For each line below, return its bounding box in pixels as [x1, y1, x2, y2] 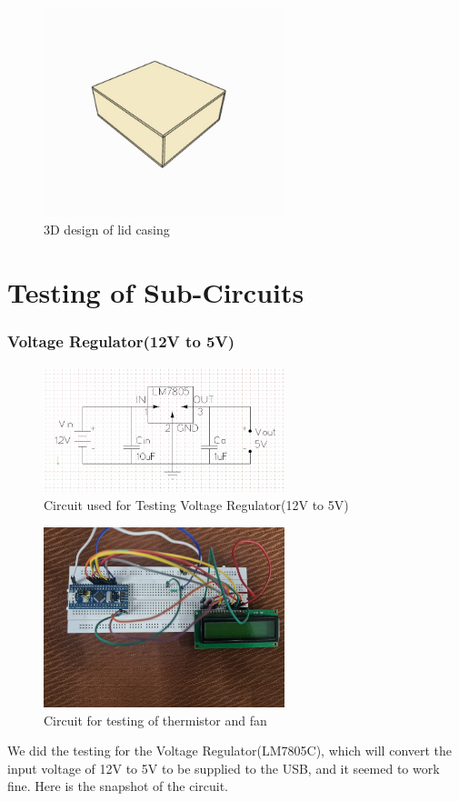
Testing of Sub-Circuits [7, 274, 304, 311]
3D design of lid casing [44, 220, 170, 239]
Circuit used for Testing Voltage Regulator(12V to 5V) [44, 495, 349, 514]
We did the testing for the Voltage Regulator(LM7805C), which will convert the [7, 741, 453, 760]
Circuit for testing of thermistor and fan [44, 710, 267, 729]
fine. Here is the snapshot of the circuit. [7, 776, 228, 796]
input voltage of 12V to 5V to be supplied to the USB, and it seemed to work [7, 758, 440, 777]
